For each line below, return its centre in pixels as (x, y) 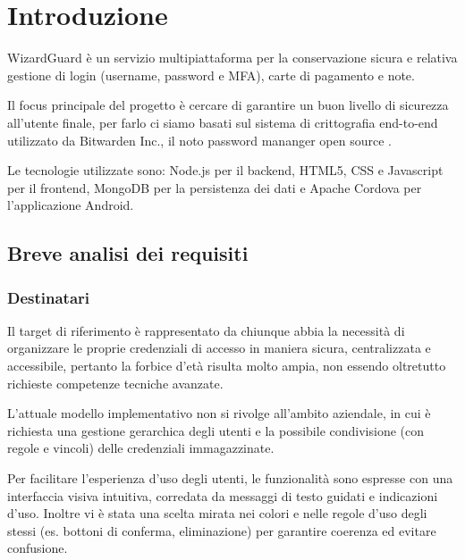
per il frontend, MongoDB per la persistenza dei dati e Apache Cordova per (215, 187)
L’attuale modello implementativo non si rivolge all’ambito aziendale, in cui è (219, 413)
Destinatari (49, 297)
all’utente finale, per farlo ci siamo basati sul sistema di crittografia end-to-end (223, 122)
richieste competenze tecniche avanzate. (115, 383)
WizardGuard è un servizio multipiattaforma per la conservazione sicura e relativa (232, 58)
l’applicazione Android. (71, 205)
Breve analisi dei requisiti (128, 253)
